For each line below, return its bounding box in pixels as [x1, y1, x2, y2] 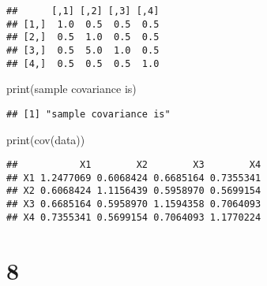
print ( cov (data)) [6, 131, 85, 147]
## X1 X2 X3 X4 [6, 159, 261, 171]
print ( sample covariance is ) [6, 80, 137, 97]
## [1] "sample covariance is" [6, 108, 171, 120]
